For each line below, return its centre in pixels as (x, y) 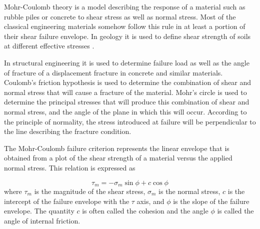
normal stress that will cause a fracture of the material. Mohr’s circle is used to (125, 92)
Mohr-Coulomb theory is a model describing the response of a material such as (125, 6)
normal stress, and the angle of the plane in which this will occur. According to (125, 111)
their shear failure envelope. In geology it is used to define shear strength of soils (127, 36)
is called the (235, 211)
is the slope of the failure (211, 201)
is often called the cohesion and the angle (145, 211)
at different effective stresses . (49, 46)
